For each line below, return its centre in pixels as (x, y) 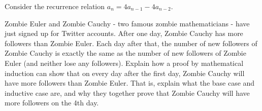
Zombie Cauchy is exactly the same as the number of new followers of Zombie (125, 53)
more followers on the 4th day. (52, 103)
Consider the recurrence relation (55, 6)
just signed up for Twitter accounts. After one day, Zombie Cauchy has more (124, 33)
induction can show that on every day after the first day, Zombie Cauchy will (125, 73)
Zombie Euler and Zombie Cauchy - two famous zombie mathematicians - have (127, 23)
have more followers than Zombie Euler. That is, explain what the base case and (130, 83)
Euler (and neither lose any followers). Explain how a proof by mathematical (124, 63)
